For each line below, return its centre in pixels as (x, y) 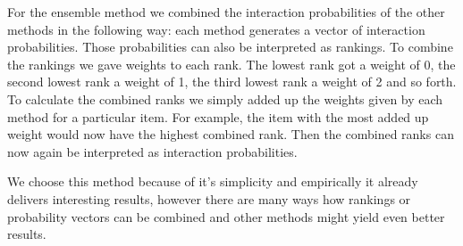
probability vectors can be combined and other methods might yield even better (226, 216)
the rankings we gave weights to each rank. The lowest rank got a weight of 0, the (231, 64)
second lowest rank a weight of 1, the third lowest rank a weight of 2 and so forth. (232, 82)
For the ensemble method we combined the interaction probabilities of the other (226, 12)
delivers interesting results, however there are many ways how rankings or (209, 198)
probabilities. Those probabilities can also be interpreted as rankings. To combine (230, 47)
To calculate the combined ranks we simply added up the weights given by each (225, 98)
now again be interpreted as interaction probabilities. (152, 151)
